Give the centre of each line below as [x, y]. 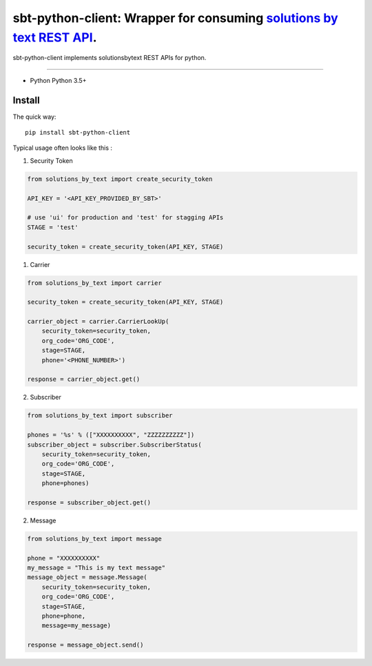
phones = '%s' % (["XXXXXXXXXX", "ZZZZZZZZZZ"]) [111, 435]
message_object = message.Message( [87, 577]
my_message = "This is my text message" [96, 568]
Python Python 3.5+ [58, 80]
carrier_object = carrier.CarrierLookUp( [98, 322]
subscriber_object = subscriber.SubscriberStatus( [115, 444]
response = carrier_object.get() [84, 379]
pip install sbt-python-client [78, 133]
